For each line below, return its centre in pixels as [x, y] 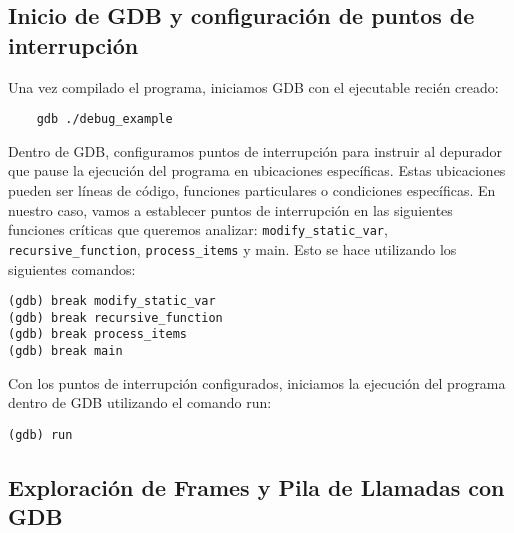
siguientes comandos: [72, 268]
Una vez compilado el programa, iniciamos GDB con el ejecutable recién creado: [253, 86]
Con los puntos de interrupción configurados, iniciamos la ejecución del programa [257, 382]
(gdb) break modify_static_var [112, 301]
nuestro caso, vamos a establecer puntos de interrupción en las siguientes [230, 209]
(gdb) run [40, 434]
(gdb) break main [65, 351]
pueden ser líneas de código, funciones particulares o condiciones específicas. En [252, 190]
